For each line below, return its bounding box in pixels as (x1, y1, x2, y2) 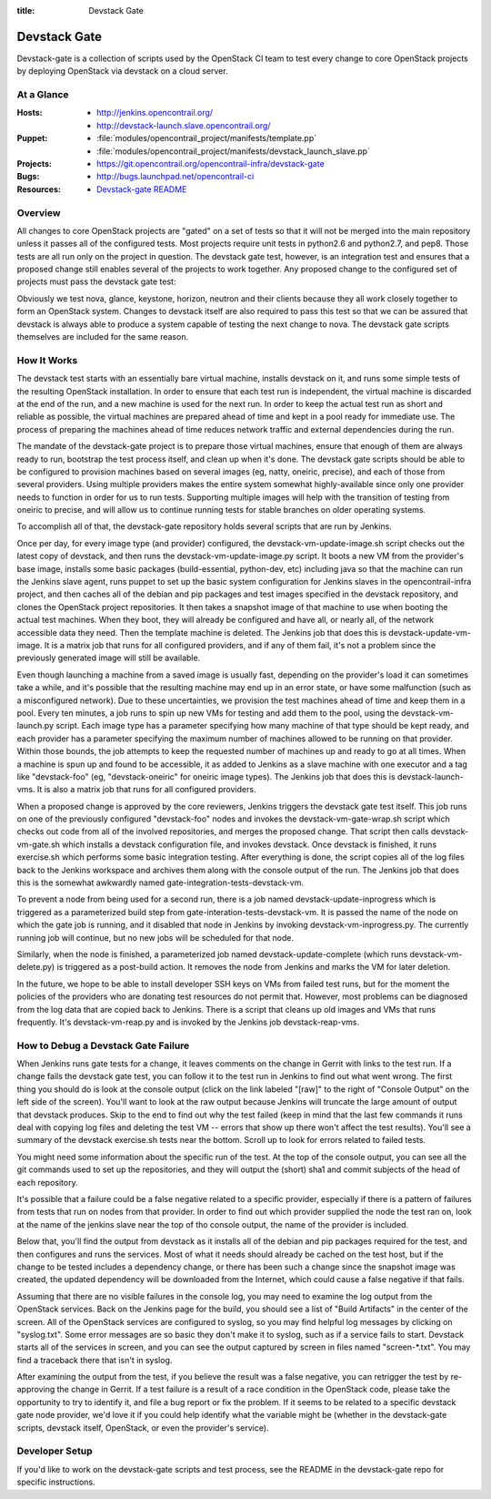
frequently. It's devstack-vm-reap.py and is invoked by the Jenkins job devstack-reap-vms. (16, 1016, 359, 1027)
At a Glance (16, 88, 69, 101)
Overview (16, 206, 61, 219)
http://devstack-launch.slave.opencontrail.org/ (96, 119, 271, 131)
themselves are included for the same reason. (16, 331, 189, 342)
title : (16, 5, 35, 15)
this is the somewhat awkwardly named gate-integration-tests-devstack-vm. (16, 877, 305, 888)
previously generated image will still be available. (16, 652, 201, 664)
